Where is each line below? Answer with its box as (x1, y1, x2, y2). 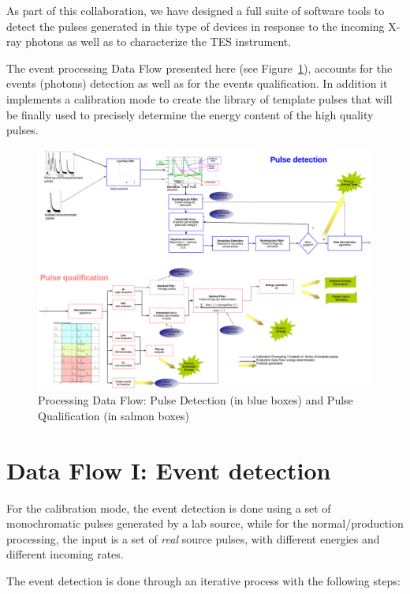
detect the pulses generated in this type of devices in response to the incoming (6, 17, 385, 34)
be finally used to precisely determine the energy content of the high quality (6, 106, 374, 122)
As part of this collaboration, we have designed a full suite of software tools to (6, 2, 385, 18)
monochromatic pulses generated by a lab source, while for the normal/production (6, 515, 404, 532)
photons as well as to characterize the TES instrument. (25, 33, 292, 50)
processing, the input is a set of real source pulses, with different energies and (6, 530, 380, 547)
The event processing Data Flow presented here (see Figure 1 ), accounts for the (6, 59, 393, 76)
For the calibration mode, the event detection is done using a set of (6, 499, 331, 516)
